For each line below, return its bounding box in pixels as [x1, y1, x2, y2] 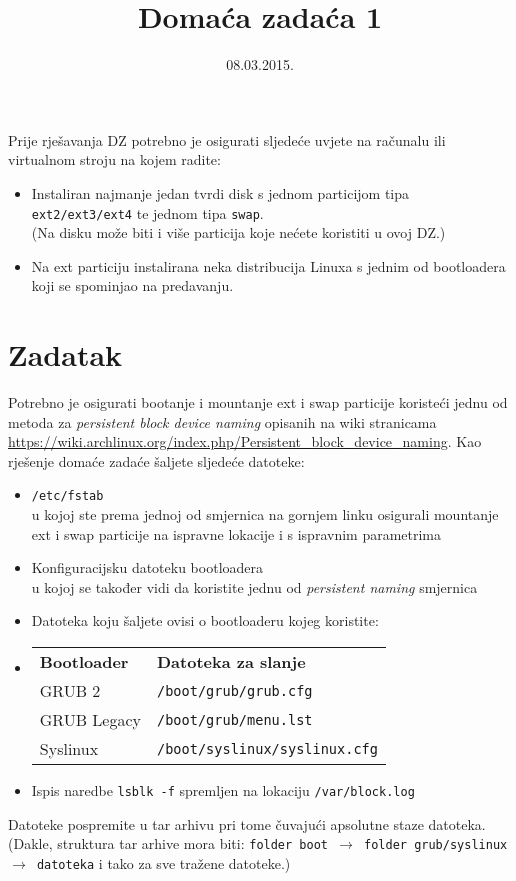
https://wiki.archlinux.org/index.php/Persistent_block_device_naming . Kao [8, 431, 482, 452]
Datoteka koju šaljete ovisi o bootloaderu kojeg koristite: [31, 610, 379, 631]
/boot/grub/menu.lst [157, 711, 313, 728]
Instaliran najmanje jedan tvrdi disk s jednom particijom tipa [31, 182, 410, 203]
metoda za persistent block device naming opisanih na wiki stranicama [8, 411, 437, 432]
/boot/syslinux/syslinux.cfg [157, 740, 378, 757]
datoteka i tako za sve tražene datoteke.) [36, 852, 291, 873]
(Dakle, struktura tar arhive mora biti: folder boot [8, 833, 328, 854]
